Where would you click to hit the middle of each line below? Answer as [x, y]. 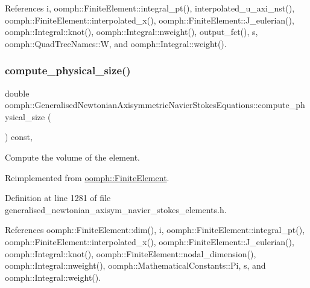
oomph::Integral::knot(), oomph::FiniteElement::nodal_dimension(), [131, 253]
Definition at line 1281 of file [58, 198]
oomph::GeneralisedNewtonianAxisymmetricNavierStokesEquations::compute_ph [155, 105]
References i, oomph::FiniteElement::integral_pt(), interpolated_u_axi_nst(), [150, 8]
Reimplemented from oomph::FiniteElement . [87, 177]
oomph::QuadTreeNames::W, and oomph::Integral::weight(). [116, 43]
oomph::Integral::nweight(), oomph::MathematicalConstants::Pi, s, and [135, 265]
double [17, 93]
